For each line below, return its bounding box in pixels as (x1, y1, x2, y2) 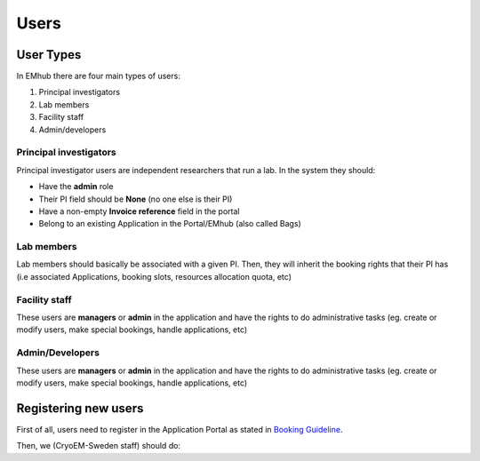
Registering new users (16, 401, 144, 416)
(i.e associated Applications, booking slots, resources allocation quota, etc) (16, 271, 292, 282)
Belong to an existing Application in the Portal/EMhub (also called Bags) (38, 219, 301, 229)
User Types (16, 47, 82, 62)
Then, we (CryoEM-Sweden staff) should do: (16, 441, 181, 451)
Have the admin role (38, 181, 114, 192)
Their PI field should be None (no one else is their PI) (38, 194, 233, 204)
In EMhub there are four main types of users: (16, 71, 181, 82)
